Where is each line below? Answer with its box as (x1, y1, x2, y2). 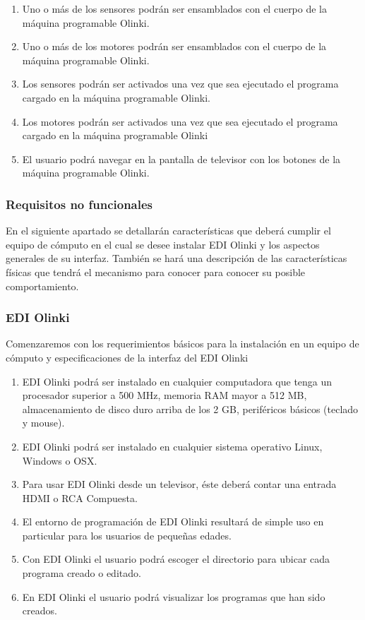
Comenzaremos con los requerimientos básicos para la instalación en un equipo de (6, 336, 359, 351)
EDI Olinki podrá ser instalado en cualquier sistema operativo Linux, (22, 439, 323, 453)
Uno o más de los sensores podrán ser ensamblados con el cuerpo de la (22, 1, 328, 16)
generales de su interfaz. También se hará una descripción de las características (6, 251, 347, 266)
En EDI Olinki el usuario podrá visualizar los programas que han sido (22, 589, 325, 604)
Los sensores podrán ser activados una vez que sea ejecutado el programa (22, 76, 339, 91)
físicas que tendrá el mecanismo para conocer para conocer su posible (6, 264, 306, 279)
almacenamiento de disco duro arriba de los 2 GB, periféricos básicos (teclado (22, 401, 359, 416)
